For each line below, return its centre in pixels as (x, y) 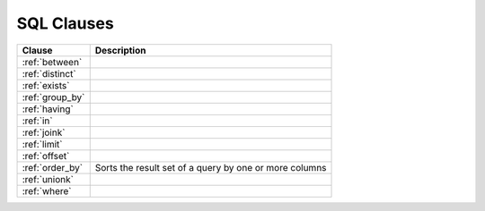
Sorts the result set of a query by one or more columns (211, 167)
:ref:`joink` (44, 132)
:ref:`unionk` (48, 179)
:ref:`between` (52, 62)
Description (120, 50)
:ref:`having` (48, 109)
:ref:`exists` (46, 85)
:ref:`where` (47, 190)
